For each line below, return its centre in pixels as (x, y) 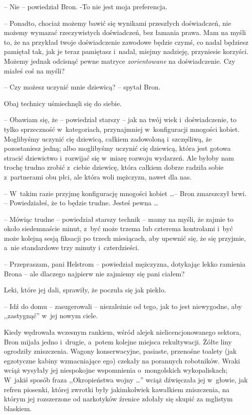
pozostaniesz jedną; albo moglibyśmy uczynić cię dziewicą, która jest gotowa (117, 148)
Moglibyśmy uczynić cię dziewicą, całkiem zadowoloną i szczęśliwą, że (108, 138)
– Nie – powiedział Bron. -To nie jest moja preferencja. (86, 6)
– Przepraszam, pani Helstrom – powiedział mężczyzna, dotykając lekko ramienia (125, 264)
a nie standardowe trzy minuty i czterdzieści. (72, 247)
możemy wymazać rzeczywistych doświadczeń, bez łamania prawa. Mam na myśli (125, 32)
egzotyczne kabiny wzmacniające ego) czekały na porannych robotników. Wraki (122, 360)
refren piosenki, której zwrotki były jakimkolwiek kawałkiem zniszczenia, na (117, 389)
